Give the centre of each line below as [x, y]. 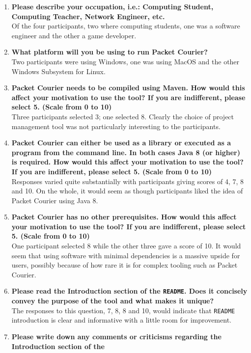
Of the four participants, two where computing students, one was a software [126, 26]
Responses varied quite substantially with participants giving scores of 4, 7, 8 [128, 181]
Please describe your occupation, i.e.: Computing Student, [112, 6]
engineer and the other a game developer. [74, 35]
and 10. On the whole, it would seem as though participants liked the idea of [127, 191]
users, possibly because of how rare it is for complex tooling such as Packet [125, 265]
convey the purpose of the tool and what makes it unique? [113, 301]
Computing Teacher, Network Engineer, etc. [88, 16]
